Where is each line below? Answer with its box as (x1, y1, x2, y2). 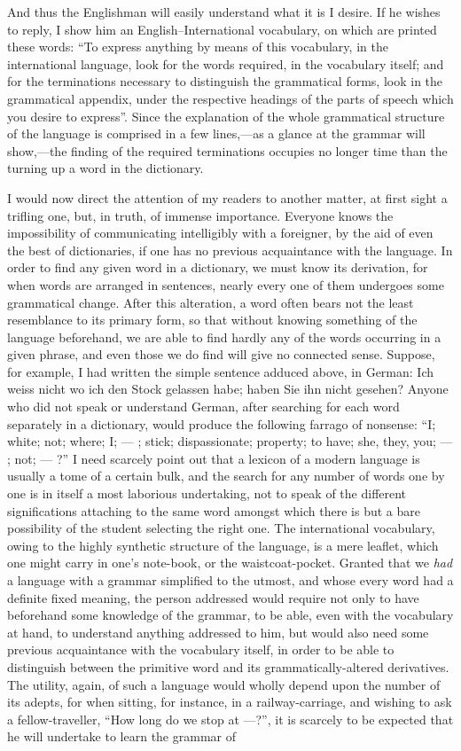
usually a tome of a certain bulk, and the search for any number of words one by (7, 466, 445, 485)
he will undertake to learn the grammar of (7, 727, 236, 746)
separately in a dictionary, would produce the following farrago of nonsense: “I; (7, 414, 436, 433)
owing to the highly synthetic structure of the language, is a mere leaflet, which (7, 536, 439, 554)
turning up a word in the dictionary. (7, 159, 204, 177)
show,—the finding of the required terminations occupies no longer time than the (7, 141, 448, 160)
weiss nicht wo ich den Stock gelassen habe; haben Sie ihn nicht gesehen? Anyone (7, 379, 449, 398)
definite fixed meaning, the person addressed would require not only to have (7, 588, 419, 606)
